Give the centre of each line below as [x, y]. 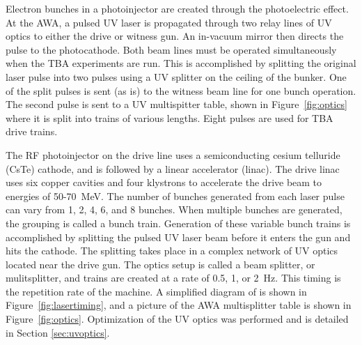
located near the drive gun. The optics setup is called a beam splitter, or [160, 264]
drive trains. [32, 131]
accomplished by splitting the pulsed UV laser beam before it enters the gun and [178, 237]
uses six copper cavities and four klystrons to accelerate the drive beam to [164, 182]
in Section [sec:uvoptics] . [58, 332]
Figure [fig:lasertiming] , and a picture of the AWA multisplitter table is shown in [179, 305]
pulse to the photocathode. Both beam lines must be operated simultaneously [171, 49]
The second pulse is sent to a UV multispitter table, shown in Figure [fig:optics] [176, 104]
